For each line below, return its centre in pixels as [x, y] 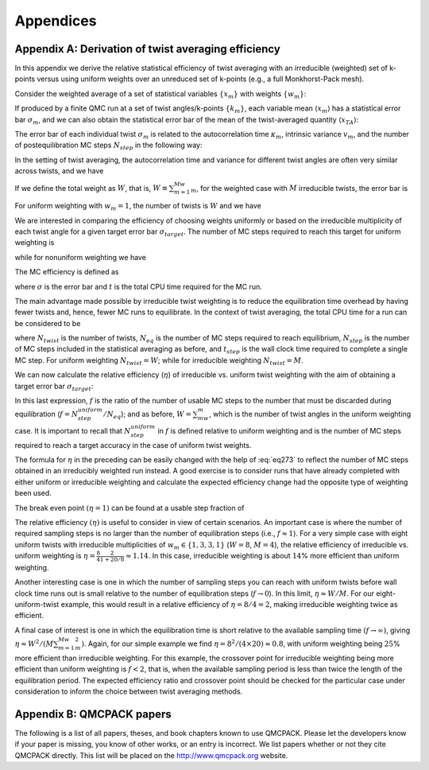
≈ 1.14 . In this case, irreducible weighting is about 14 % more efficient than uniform [263, 556]
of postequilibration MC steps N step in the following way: [108, 146]
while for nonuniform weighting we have [81, 257]
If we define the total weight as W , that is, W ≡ [91, 188]
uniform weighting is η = [55, 556]
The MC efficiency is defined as [67, 272]
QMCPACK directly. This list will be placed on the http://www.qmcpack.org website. [151, 755]
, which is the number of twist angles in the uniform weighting [310, 414]
